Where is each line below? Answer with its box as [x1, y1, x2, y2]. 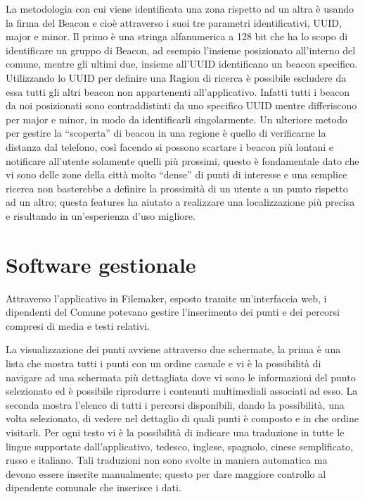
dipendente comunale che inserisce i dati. [6, 480, 181, 495]
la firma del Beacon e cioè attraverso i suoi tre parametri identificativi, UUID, [6, 15, 342, 30]
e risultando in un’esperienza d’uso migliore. [6, 208, 196, 223]
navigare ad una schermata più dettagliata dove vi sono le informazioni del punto [6, 369, 356, 384]
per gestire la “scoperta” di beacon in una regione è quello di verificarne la [6, 125, 326, 140]
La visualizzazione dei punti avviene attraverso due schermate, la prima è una [6, 342, 341, 357]
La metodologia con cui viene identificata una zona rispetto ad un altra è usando [6, 1, 354, 16]
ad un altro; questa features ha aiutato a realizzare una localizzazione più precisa [6, 195, 355, 209]
